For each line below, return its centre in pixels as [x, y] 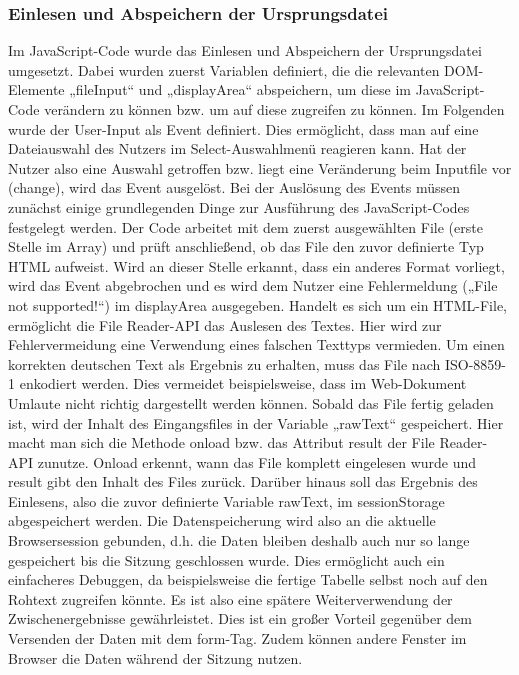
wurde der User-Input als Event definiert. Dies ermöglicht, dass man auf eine [243, 128]
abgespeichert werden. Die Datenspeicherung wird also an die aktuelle [222, 520]
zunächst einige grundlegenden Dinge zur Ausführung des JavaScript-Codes [239, 206]
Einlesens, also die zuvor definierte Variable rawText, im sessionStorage [226, 500]
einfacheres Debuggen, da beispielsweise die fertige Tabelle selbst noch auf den [248, 579]
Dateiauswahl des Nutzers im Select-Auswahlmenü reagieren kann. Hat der [237, 148]
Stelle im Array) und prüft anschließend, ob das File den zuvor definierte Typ [246, 246]
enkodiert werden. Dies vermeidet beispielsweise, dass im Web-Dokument [243, 383]
